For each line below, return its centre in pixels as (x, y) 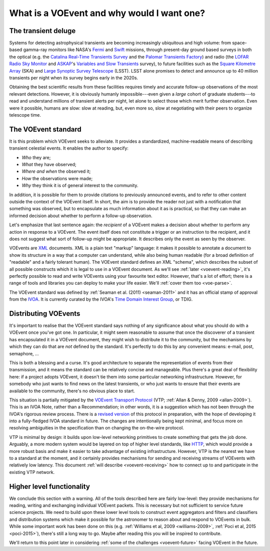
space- (239, 43)
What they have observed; (49, 165)
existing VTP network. (32, 472)
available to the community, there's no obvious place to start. (72, 391)
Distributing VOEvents (45, 314)
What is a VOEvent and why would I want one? (107, 13)
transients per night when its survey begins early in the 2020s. (74, 78)
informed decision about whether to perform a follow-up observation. (81, 216)
